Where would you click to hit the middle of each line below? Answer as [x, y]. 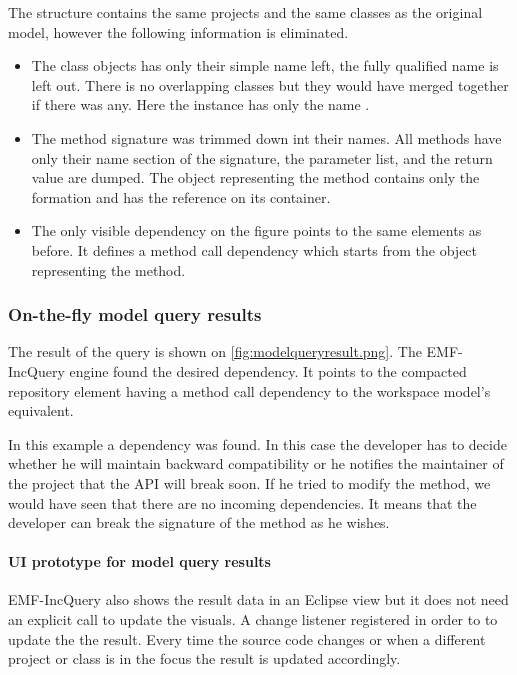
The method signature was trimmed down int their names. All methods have [266, 137]
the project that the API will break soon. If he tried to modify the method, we [249, 482]
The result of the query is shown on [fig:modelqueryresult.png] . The [215, 351]
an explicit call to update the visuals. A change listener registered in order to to [253, 619]
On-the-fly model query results [135, 314]
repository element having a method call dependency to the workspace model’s [249, 390]
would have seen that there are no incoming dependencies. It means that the [242, 502]
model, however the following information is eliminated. [178, 31]
